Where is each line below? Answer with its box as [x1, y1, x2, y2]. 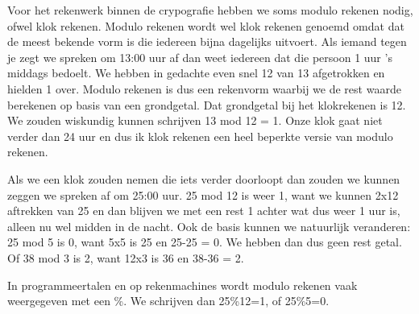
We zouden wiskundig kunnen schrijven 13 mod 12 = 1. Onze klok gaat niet [7, 112, 383, 129]
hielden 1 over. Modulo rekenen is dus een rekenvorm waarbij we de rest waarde [7, 80, 401, 97]
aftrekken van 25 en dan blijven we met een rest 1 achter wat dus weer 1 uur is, [7, 202, 400, 219]
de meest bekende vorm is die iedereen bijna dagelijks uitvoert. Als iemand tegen [7, 33, 407, 50]
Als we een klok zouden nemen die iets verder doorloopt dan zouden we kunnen [7, 170, 400, 187]
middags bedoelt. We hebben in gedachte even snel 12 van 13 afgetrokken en [7, 64, 385, 81]
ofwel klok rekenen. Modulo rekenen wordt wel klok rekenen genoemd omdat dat [7, 17, 404, 34]
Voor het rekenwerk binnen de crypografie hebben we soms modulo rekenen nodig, [7, 2, 413, 18]
